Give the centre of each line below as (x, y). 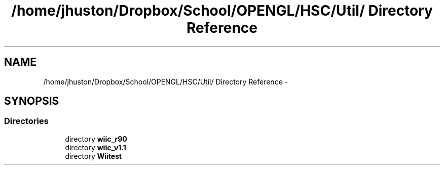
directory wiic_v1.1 (96, 147)
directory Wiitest (94, 156)
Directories (26, 121)
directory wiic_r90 (96, 139)
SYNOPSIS (32, 101)
